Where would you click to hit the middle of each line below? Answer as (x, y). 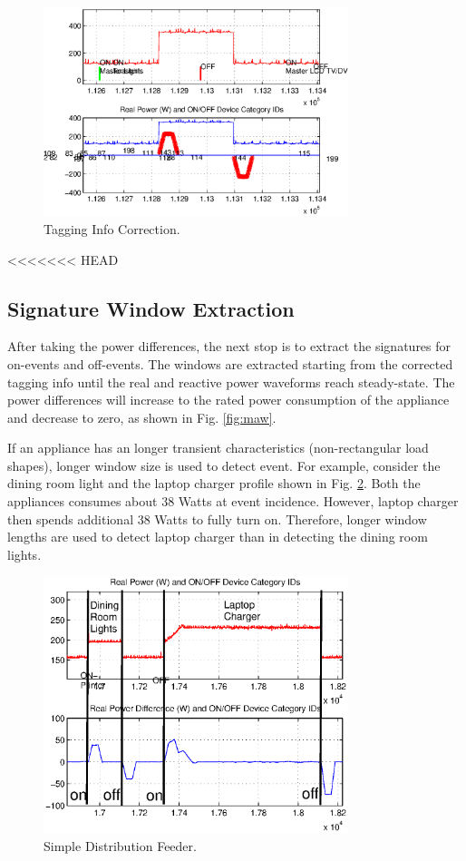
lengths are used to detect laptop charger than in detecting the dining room (218, 537)
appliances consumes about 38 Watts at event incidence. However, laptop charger (233, 501)
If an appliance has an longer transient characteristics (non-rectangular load (218, 448)
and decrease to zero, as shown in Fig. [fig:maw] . (142, 417)
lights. (24, 554)
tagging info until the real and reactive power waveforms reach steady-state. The (231, 382)
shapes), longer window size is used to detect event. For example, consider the (224, 465)
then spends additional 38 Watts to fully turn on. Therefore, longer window (217, 519)
